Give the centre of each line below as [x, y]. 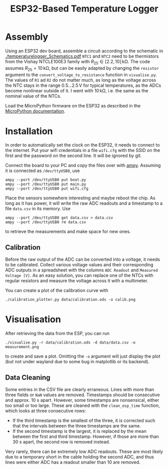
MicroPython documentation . [35, 111]
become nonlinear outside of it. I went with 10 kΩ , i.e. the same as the [77, 90]
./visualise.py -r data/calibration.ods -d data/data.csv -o [70, 343]
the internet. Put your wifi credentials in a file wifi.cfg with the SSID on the [83, 150]
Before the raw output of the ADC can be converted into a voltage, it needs [83, 259]
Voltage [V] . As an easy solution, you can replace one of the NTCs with [79, 275]
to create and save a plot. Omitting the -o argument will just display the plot [83, 356]
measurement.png [22, 347]
